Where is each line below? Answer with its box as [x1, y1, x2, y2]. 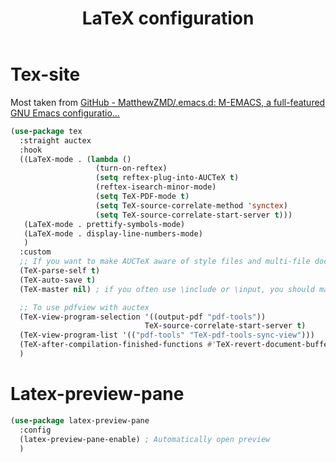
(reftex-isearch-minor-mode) [95, 182, 217, 192]
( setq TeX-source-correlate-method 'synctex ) [95, 200, 288, 211]
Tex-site [10, 63, 81, 86]
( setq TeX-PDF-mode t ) [95, 192, 190, 202]
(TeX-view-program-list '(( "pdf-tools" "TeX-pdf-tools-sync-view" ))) [19, 330, 315, 341]
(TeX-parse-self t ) [19, 266, 101, 276]
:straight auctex [19, 135, 92, 146]
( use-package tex [10, 126, 83, 136]
